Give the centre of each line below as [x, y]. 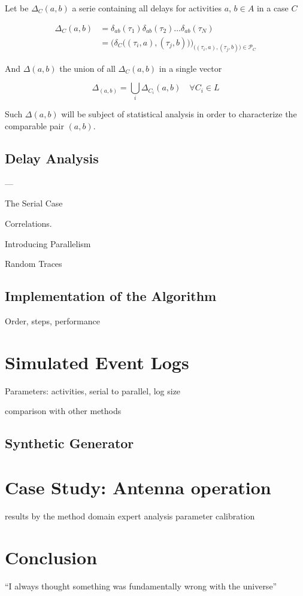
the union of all [87, 68]
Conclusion [51, 557]
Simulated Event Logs [97, 362]
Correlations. [28, 223]
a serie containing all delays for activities [147, 8]
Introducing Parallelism [48, 243]
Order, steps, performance [52, 321]
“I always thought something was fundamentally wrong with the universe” [141, 586]
